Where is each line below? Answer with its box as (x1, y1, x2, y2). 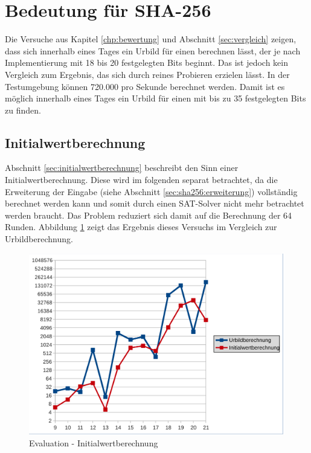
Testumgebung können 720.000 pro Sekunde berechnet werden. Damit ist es (5, 80, 285, 92)
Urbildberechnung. (5, 233, 73, 245)
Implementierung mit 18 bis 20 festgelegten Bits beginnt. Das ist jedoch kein (5, 56, 288, 69)
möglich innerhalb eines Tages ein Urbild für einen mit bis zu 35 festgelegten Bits (5, 92, 306, 104)
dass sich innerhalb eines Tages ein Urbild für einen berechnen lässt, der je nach (5, 44, 301, 57)
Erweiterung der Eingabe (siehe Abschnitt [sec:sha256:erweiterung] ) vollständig (5, 185, 298, 198)
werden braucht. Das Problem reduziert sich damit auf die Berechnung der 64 (5, 208, 292, 221)
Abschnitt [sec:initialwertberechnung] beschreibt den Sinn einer (5, 161, 239, 174)
